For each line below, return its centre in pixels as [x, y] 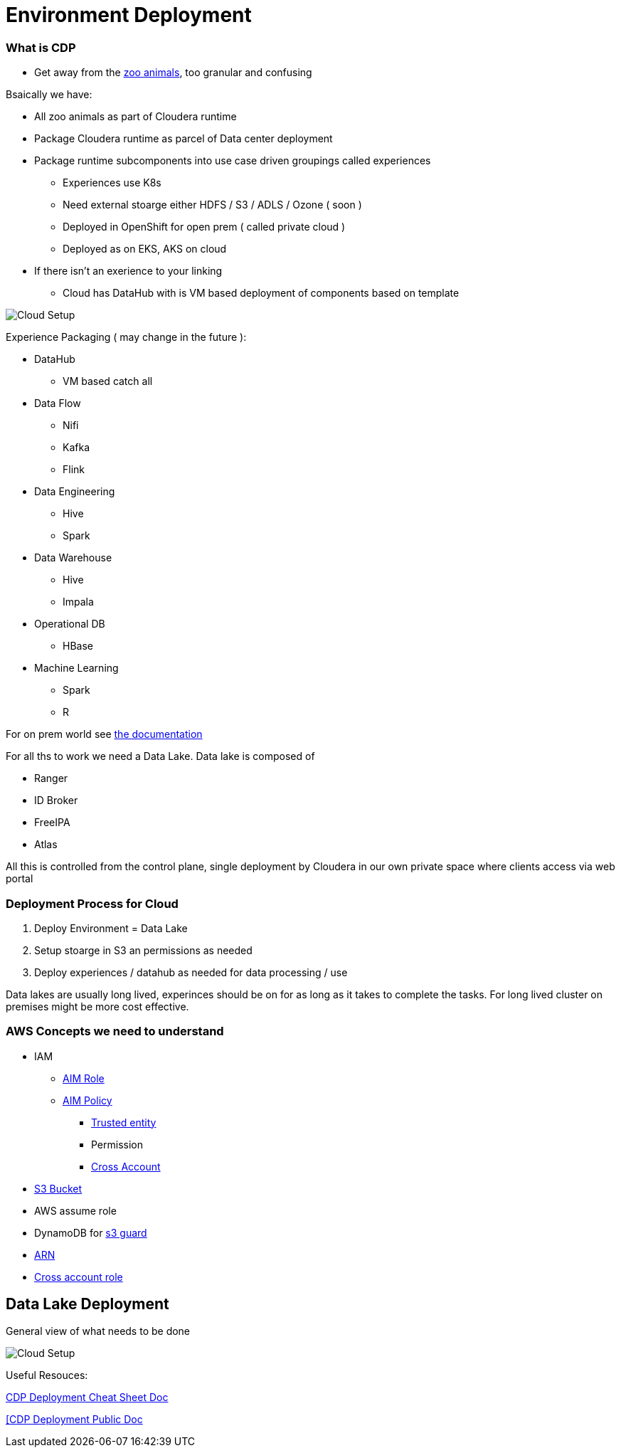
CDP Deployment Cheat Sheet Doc [87, 1397]
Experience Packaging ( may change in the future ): [126, 337]
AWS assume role [75, 1210]
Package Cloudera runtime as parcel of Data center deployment [184, 139]
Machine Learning [76, 668]
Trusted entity [124, 1122]
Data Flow [58, 403]
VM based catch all [108, 381]
